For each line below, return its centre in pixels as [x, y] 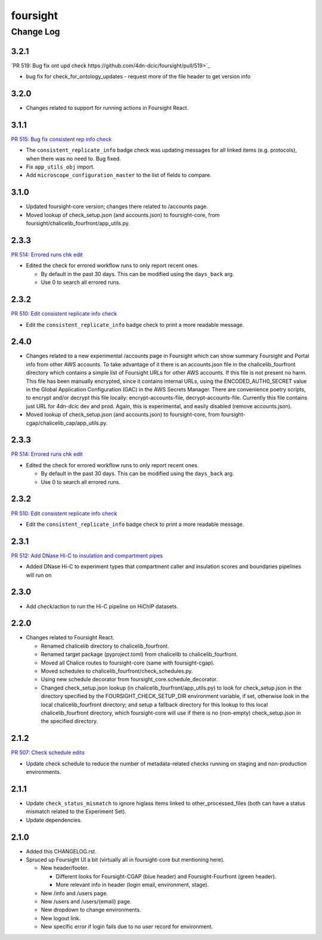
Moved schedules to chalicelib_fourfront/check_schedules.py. [117, 671]
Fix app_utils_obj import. [60, 167]
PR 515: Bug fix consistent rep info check [61, 139]
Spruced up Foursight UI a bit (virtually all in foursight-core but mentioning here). [125, 860]
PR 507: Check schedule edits [48, 752]
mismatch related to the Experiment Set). [76, 812]
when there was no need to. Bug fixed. [74, 158]
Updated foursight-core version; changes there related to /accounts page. [117, 207]
